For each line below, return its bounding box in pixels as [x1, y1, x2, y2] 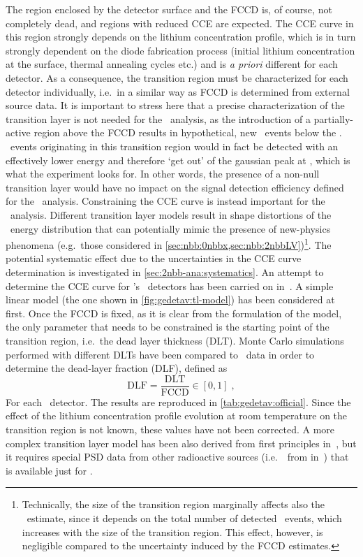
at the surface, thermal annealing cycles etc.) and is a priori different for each [6, 57, 338, 71]
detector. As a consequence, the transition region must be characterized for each [6, 70, 348, 85]
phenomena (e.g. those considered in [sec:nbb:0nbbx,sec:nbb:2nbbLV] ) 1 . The [6, 236, 332, 252]
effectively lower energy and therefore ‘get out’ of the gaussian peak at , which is [6, 152, 350, 167]
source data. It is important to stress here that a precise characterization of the [6, 98, 345, 113]
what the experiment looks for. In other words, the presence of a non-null [6, 166, 320, 181]
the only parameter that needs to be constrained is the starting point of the [6, 319, 329, 334]
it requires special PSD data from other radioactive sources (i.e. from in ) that [6, 449, 349, 464]
